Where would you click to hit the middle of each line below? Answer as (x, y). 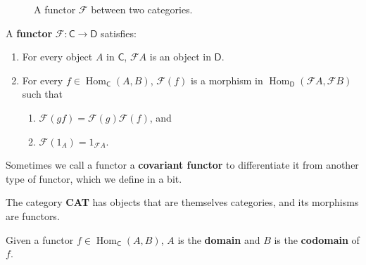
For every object (57, 57)
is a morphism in (227, 80)
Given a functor (40, 239)
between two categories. (142, 9)
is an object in (180, 57)
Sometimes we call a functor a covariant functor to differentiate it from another (182, 165)
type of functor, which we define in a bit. (94, 178)
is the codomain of (317, 239)
